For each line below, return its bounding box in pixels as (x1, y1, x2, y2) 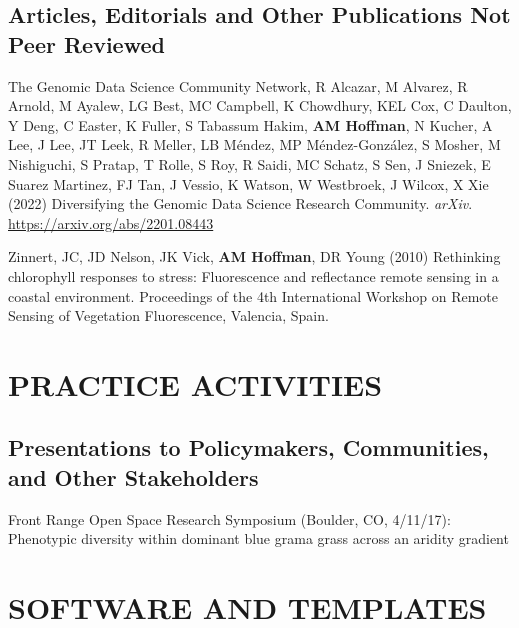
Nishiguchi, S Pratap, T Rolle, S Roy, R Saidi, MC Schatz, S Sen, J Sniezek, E (8, 153, 491, 174)
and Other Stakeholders (8, 461, 259, 492)
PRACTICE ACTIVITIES (8, 363, 383, 404)
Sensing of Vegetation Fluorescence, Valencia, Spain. (8, 305, 329, 326)
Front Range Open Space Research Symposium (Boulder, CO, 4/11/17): (8, 508, 451, 529)
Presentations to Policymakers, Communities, (8, 432, 489, 463)
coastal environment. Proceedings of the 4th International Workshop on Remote (8, 285, 499, 306)
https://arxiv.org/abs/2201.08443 (8, 212, 214, 233)
